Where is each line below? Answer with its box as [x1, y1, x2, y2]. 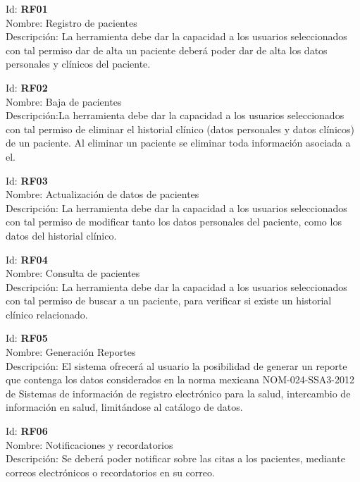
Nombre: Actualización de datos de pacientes [6, 187, 199, 202]
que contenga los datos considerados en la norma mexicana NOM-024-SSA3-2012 [6, 372, 355, 387]
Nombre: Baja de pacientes [6, 94, 122, 109]
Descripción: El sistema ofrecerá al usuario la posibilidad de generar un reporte [6, 358, 347, 373]
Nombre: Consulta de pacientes [6, 266, 140, 280]
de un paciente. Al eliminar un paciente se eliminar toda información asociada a [6, 135, 351, 150]
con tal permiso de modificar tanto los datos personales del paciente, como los [6, 214, 342, 229]
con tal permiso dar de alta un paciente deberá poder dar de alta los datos [6, 42, 328, 57]
